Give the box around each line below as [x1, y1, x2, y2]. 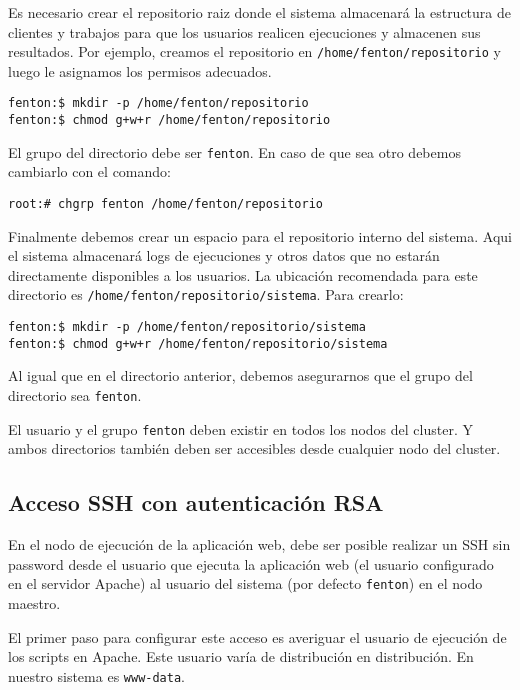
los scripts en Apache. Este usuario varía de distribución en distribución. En [8, 646, 474, 667]
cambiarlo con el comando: [8, 161, 171, 182]
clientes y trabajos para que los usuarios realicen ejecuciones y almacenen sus [8, 21, 481, 42]
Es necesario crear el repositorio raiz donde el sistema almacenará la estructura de [8, 2, 512, 22]
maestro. [8, 592, 61, 613]
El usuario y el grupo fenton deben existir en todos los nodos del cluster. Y [8, 418, 473, 439]
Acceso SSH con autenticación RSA [8, 487, 384, 518]
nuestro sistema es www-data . [8, 665, 185, 686]
